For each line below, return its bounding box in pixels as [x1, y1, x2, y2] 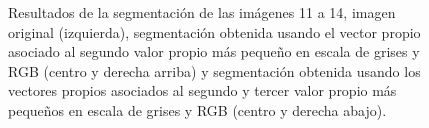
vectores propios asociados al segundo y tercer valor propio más [8, 80, 397, 101]
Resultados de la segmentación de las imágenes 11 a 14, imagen [8, 2, 396, 22]
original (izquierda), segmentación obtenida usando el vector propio [8, 21, 421, 42]
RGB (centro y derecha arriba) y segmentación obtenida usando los [8, 60, 421, 81]
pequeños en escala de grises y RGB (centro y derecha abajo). [8, 99, 387, 120]
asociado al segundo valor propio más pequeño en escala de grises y [8, 41, 420, 62]
